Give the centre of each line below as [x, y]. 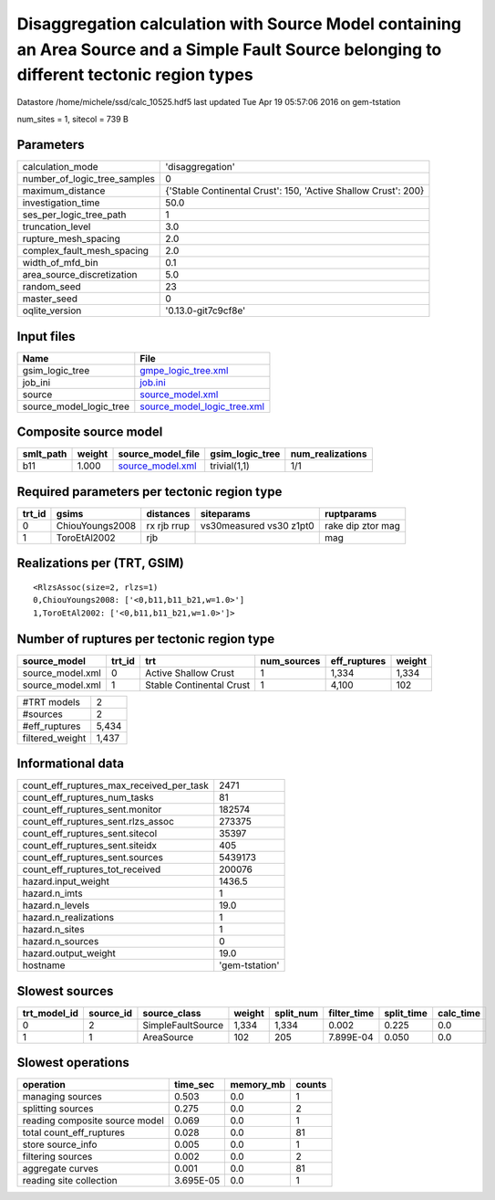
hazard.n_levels [56, 906]
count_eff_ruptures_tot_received [92, 869]
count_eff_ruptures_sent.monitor [92, 810]
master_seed [50, 299]
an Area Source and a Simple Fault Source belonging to [229, 49]
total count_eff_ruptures [73, 1132]
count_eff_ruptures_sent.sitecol [90, 834]
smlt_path [45, 454]
